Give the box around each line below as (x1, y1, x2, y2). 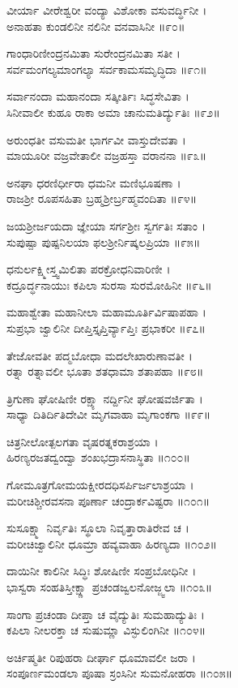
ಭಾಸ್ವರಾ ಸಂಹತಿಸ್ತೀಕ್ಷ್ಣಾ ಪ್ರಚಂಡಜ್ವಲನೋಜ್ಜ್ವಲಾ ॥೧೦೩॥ (6, 578, 213, 596)
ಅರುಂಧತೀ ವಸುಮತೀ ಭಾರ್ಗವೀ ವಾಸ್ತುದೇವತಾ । (6, 131, 186, 148)
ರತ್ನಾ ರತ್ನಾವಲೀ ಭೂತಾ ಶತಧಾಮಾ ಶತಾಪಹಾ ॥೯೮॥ (6, 363, 204, 380)
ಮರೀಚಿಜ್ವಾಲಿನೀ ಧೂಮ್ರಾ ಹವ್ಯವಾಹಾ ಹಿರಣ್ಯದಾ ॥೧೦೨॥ (6, 535, 217, 552)
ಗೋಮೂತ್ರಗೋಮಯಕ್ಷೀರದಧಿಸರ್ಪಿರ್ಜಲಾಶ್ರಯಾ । (6, 476, 194, 493)
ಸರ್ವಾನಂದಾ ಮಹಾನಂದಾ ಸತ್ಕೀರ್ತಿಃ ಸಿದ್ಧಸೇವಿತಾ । (6, 88, 189, 105)
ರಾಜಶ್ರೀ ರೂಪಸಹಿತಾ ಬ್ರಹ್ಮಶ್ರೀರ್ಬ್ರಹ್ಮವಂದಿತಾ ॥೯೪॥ (6, 190, 198, 207)
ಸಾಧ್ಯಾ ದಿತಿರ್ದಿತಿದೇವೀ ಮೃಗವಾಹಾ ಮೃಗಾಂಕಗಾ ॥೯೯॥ (6, 406, 210, 423)
